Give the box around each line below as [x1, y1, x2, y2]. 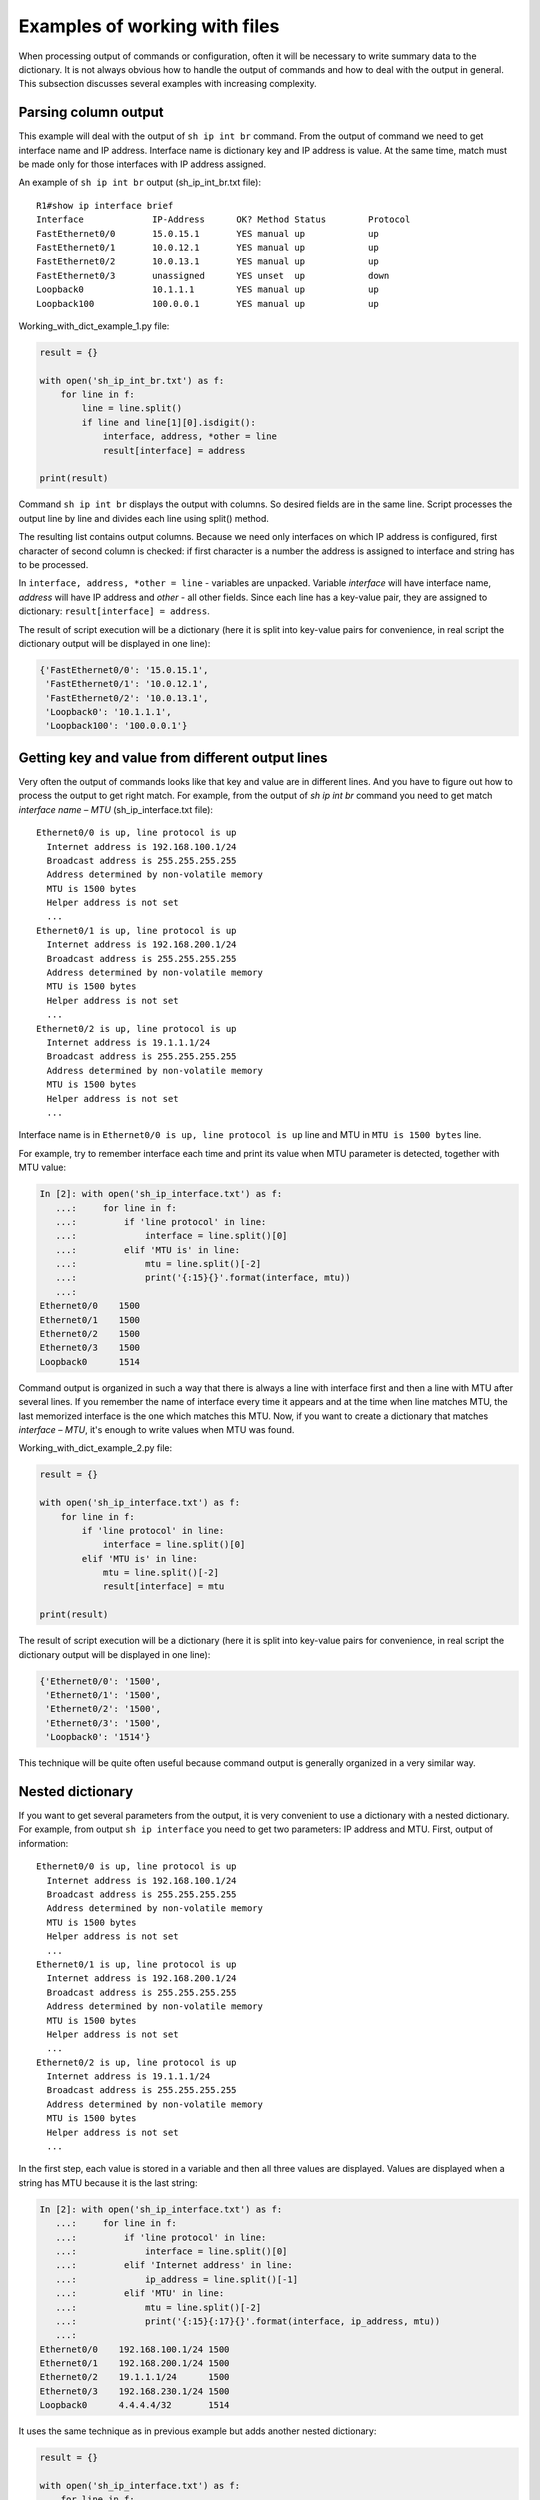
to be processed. [18, 558, 89, 570]
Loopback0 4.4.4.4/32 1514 [39, 2400, 230, 2411]
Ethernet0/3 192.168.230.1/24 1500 [39, 2385, 230, 2397]
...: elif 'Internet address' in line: [55, 2260, 294, 2271]
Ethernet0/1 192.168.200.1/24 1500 [39, 2358, 230, 2369]
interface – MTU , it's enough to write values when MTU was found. [18, 1423, 295, 1435]
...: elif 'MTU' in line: [55, 2288, 225, 2299]
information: [18, 1837, 69, 1849]
